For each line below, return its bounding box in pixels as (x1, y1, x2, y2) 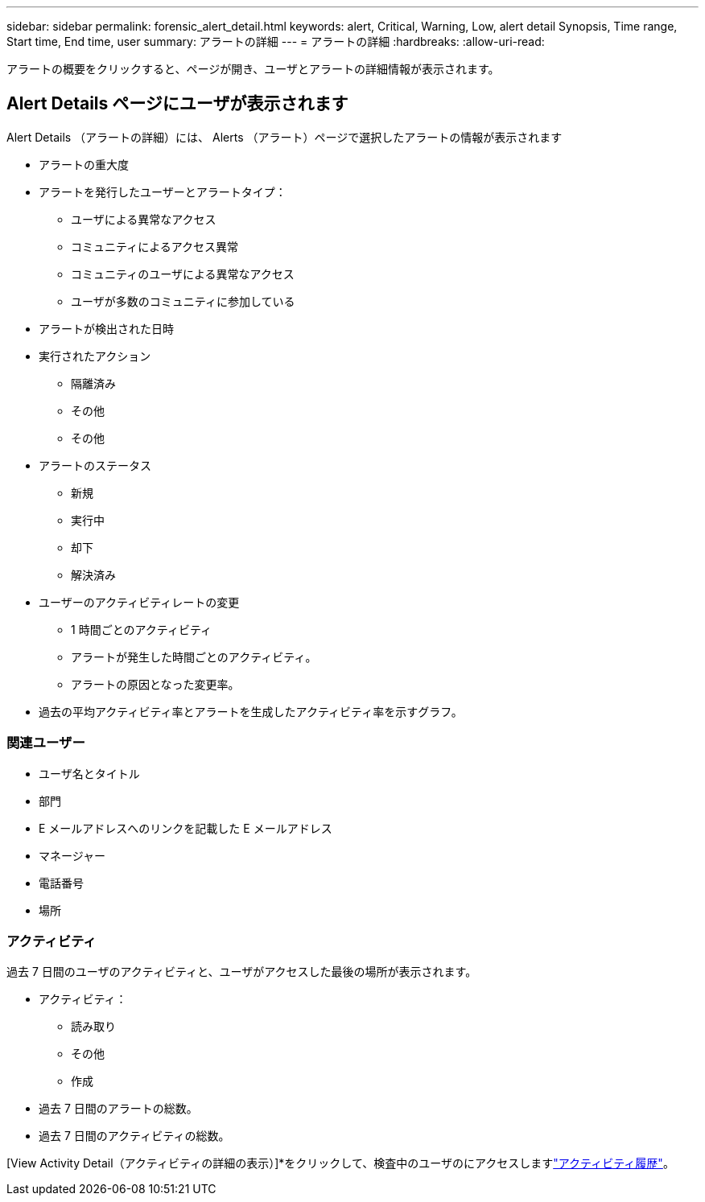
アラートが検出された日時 (39, 321, 174, 335)
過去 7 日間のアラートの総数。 (39, 1101, 198, 1116)
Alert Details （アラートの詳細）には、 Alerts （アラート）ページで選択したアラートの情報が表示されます (6, 130, 563, 144)
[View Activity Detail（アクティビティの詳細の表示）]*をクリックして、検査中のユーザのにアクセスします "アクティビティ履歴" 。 (6, 1156, 674, 1171)
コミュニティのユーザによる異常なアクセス (71, 266, 295, 281)
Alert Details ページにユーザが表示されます (6, 93, 348, 114)
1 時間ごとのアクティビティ (71, 622, 212, 636)
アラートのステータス (39, 458, 151, 472)
